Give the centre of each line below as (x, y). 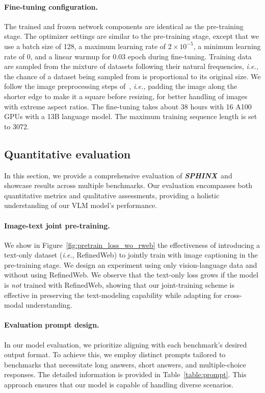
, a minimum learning (227, 46)
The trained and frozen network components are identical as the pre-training (124, 26)
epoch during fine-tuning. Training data (190, 56)
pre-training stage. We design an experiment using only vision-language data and (131, 264)
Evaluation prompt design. (52, 325)
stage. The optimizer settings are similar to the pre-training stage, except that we (131, 36)
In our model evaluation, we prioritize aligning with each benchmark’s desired (126, 344)
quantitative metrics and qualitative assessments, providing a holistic (112, 195)
